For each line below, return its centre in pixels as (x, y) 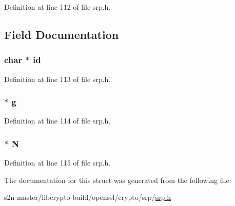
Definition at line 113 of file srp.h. (57, 79)
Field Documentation (62, 34)
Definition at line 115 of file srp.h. (57, 163)
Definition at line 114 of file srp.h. (57, 121)
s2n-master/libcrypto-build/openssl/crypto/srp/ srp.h (88, 197)
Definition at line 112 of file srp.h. (57, 7)
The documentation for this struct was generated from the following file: (118, 180)
